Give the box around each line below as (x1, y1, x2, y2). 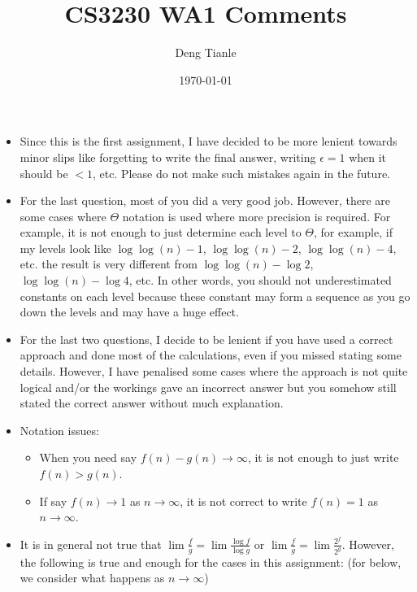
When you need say (39, 449, 137, 466)
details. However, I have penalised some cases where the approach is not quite (20, 363, 408, 380)
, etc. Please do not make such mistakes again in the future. (92, 164, 390, 181)
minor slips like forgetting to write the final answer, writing (20, 148, 316, 165)
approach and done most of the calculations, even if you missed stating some (20, 346, 402, 363)
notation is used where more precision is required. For (122, 207, 391, 224)
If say (39, 492, 67, 509)
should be (20, 164, 68, 181)
